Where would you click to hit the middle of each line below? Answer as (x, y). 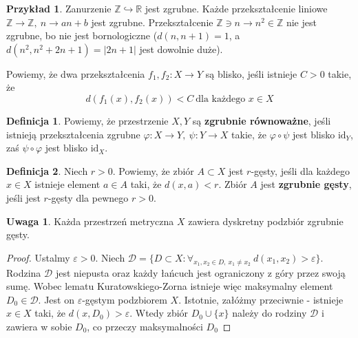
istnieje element (67, 184)
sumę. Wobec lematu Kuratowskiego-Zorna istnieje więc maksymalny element (170, 286)
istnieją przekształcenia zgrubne (73, 134)
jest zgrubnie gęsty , (306, 184)
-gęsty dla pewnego (88, 197)
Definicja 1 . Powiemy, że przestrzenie (87, 120)
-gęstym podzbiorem (125, 299)
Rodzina (24, 272)
